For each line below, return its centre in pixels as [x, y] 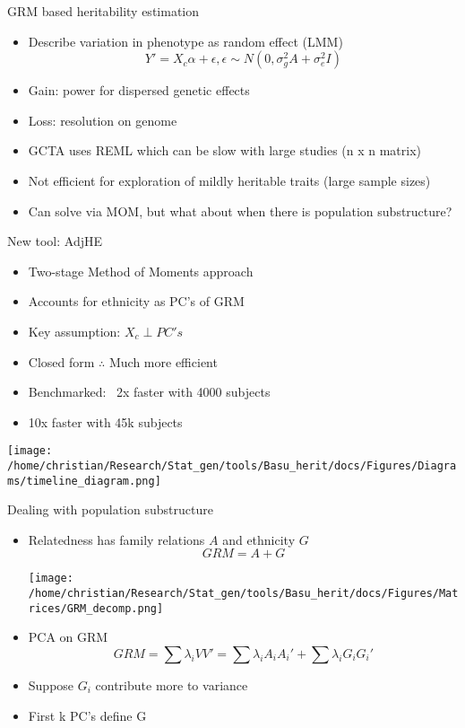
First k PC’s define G [87, 715]
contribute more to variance [172, 685]
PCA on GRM [68, 637]
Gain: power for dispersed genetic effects [139, 90]
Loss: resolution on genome [103, 120]
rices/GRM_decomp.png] [96, 608]
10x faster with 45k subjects [105, 421]
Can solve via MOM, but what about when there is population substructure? [240, 211]
